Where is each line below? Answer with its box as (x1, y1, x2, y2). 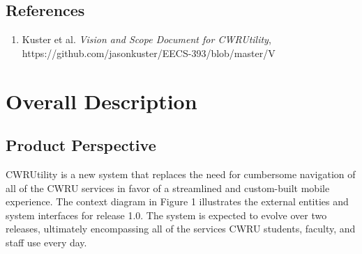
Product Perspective (6, 134, 156, 156)
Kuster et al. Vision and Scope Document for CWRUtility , (22, 32, 271, 47)
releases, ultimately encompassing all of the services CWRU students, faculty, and (6, 221, 356, 236)
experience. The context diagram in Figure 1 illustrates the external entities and (6, 194, 349, 209)
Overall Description (6, 86, 197, 115)
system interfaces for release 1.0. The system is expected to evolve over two (6, 207, 327, 222)
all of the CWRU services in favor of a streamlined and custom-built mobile (6, 180, 330, 195)
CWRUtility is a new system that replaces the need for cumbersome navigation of (6, 166, 356, 181)
